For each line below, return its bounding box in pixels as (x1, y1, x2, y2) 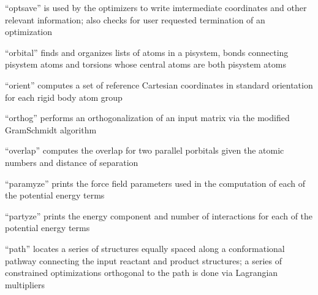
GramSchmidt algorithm (5, 123, 97, 136)
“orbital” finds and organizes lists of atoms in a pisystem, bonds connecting (5, 45, 289, 58)
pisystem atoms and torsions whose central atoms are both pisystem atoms (5, 58, 286, 71)
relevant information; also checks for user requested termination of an (5, 13, 265, 26)
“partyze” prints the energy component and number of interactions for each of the (5, 209, 313, 222)
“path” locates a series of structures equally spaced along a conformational (5, 242, 285, 254)
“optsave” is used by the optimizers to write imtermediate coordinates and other (5, 1, 307, 14)
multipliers (5, 278, 45, 291)
